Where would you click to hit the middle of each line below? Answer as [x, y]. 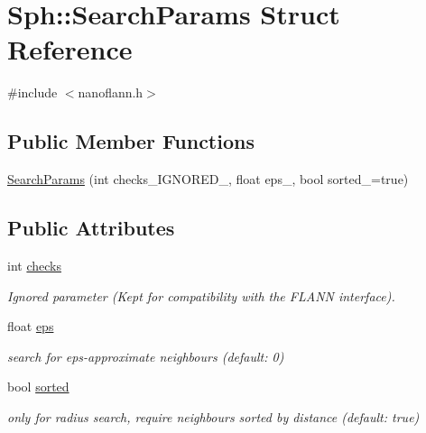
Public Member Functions [131, 141]
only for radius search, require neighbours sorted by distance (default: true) [213, 416]
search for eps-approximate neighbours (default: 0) [146, 356]
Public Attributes [91, 228]
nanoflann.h [111, 92]
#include [32, 92]
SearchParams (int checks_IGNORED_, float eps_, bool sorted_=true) [208, 179]
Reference [70, 49]
